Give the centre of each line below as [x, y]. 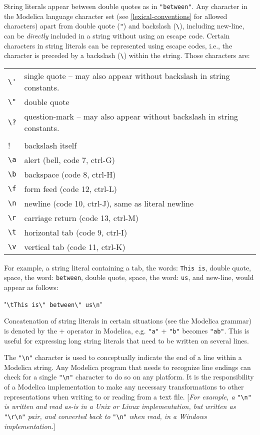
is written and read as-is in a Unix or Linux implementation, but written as [120, 406]
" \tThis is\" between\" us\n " [53, 304]
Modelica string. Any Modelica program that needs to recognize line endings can [127, 367]
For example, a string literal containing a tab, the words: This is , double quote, [127, 267]
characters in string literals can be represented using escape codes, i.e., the [118, 45]
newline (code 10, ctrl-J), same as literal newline [109, 203]
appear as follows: [31, 287]
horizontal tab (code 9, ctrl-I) [76, 232]
